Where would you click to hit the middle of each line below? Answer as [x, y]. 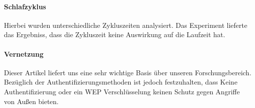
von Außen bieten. [31, 101]
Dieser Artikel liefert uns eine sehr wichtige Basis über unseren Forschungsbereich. [128, 72]
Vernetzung [24, 54]
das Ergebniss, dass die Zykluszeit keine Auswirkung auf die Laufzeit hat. [115, 34]
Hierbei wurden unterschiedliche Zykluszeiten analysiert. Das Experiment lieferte [126, 25]
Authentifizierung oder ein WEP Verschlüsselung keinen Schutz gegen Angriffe [122, 91]
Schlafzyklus [25, 6]
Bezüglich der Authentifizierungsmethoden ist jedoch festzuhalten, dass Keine [121, 82]
